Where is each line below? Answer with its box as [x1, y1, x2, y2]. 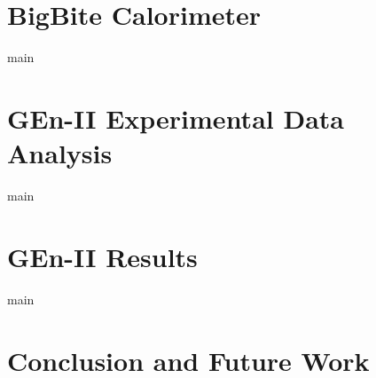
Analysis [7, 135, 113, 171]
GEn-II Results [7, 238, 198, 274]
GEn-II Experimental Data [7, 99, 344, 136]
